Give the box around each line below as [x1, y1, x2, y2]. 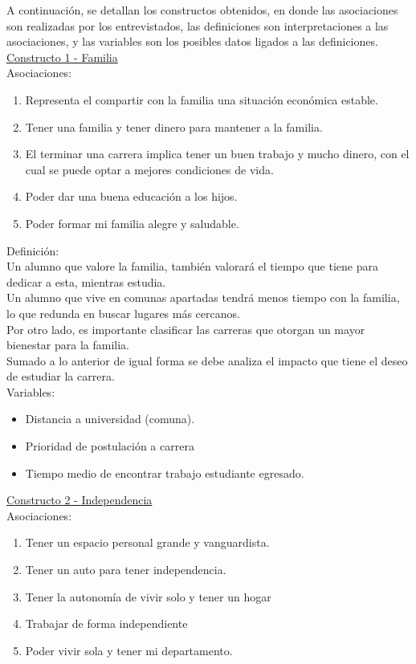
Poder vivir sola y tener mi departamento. [25, 642, 233, 658]
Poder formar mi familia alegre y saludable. [25, 214, 239, 231]
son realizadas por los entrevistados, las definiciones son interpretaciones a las [6, 17, 389, 34]
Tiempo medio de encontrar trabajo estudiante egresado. [25, 464, 304, 481]
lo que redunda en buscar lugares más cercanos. [6, 304, 240, 321]
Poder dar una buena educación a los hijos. [25, 188, 238, 205]
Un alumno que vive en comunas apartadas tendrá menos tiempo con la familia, [6, 289, 400, 306]
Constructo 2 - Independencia [6, 491, 153, 508]
